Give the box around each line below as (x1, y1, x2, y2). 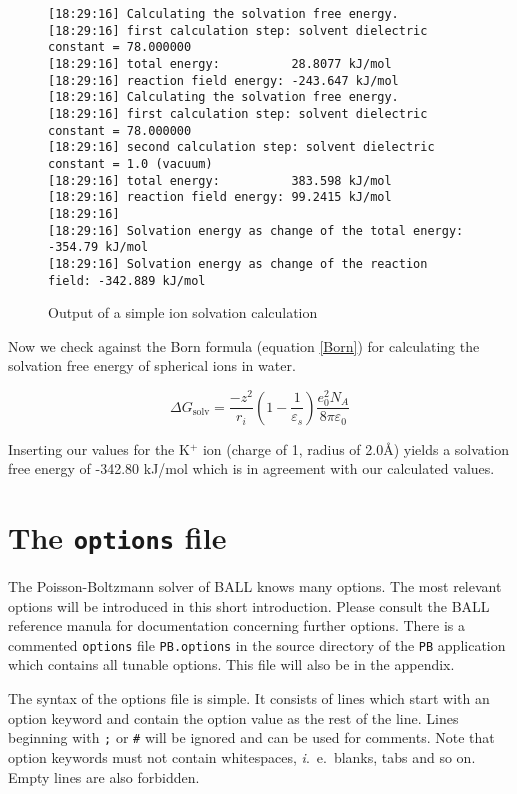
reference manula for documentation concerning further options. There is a (8, 615, 466, 636)
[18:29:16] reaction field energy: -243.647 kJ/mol (48, 73, 399, 88)
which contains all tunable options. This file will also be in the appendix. (8, 654, 455, 675)
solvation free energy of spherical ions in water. (8, 355, 296, 376)
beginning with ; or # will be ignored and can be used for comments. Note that (8, 727, 495, 748)
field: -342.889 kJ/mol (48, 273, 206, 288)
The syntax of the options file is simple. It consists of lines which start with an (8, 688, 490, 709)
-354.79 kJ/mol (48, 240, 149, 255)
